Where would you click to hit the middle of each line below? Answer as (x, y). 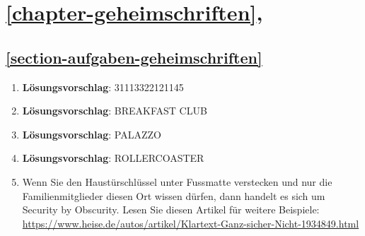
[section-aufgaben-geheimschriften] (134, 57)
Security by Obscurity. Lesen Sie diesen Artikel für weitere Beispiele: (171, 210)
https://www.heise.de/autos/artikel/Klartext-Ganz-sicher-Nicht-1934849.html (191, 223)
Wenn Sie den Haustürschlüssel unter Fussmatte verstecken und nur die (177, 181)
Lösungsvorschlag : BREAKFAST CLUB (115, 111)
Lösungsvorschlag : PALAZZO (92, 134)
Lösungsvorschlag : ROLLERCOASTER (113, 158)
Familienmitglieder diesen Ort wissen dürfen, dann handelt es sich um (174, 195)
